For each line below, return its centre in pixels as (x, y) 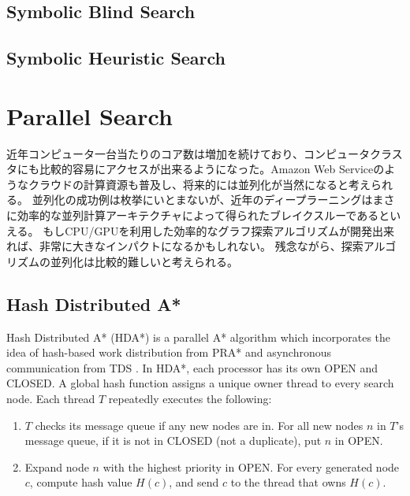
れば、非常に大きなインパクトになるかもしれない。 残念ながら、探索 (185, 246)
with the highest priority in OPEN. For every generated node (251, 466)
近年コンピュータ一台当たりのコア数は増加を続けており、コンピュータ (188, 153)
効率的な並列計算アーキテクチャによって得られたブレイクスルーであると (203, 215)
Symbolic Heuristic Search (116, 58)
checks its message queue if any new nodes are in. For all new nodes (199, 425)
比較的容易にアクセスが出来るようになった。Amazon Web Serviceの (212, 169)
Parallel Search (89, 115)
